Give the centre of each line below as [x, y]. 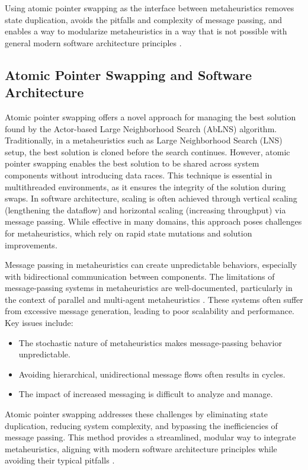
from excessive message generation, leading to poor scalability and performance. [150, 311]
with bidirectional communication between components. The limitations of [140, 276]
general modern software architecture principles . [93, 42]
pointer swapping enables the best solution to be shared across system [132, 163]
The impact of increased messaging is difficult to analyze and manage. [146, 394]
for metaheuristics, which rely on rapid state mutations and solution [129, 233]
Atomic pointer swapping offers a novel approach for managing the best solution [150, 116]
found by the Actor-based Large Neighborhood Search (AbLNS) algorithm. [141, 128]
